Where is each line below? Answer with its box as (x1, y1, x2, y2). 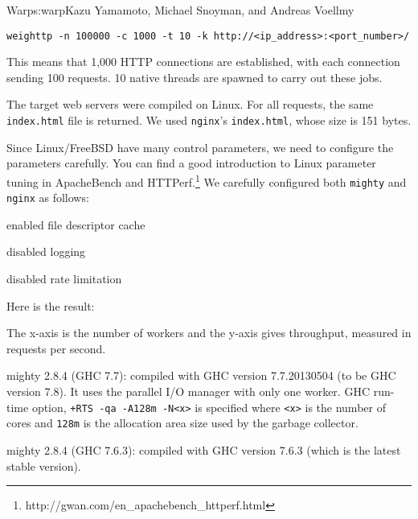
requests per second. (6, 340, 106, 356)
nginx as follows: (6, 189, 89, 206)
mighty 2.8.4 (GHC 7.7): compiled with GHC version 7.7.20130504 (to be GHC (6, 367, 396, 384)
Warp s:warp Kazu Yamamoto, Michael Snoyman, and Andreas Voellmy (6, 2, 354, 18)
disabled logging (6, 243, 86, 260)
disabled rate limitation (6, 270, 122, 287)
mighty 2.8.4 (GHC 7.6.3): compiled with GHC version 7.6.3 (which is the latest (6, 441, 401, 458)
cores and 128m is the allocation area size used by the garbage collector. (6, 414, 359, 431)
